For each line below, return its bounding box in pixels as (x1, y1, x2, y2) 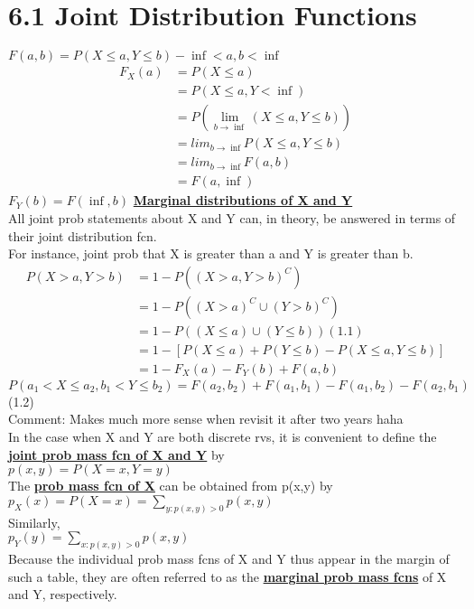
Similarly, (8, 512, 60, 531)
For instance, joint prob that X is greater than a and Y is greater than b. (8, 244, 414, 263)
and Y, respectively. (8, 585, 117, 604)
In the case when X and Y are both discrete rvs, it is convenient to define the (8, 427, 437, 446)
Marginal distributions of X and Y (133, 191, 353, 210)
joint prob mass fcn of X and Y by (8, 445, 225, 464)
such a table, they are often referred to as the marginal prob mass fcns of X (8, 567, 447, 586)
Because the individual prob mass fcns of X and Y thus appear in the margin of (8, 549, 450, 568)
